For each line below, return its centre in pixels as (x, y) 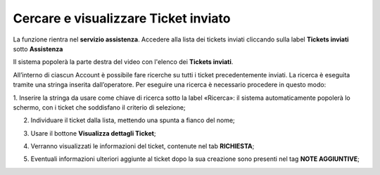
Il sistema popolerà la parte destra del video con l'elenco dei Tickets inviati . (123, 62)
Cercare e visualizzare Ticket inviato (122, 18)
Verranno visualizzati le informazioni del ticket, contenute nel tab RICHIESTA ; (142, 146)
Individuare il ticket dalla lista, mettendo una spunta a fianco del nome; (133, 120)
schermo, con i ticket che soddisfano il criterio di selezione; (99, 107)
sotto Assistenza (38, 48)
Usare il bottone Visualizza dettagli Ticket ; (93, 133)
